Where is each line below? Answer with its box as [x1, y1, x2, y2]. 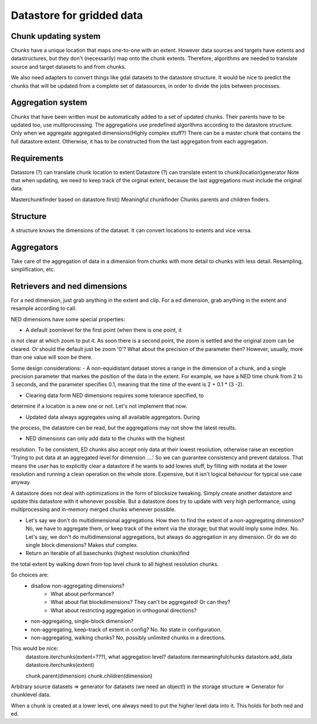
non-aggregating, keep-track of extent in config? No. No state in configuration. [31, 626, 222, 633]
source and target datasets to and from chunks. [11, 63, 126, 70]
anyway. [11, 479, 32, 486]
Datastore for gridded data [11, 9, 143, 22]
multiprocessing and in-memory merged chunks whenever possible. [11, 506, 176, 513]
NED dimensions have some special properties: [11, 315, 126, 323]
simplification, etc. [11, 265, 56, 273]
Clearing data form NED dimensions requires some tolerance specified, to [25, 392, 204, 399]
